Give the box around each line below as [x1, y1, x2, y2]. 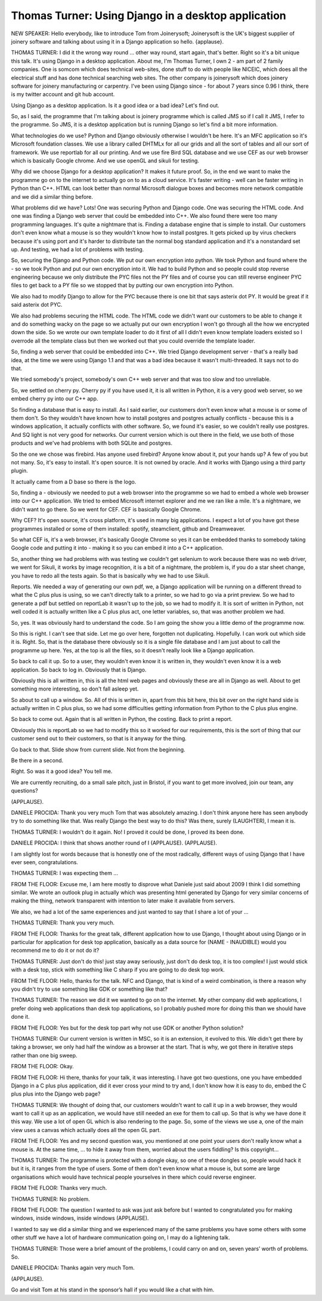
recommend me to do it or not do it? [11, 947, 100, 954]
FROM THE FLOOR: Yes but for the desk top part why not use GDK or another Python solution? [11, 1024, 244, 1031]
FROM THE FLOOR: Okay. [11, 1063, 74, 1070]
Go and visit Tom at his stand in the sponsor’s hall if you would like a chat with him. [11, 1286, 215, 1293]
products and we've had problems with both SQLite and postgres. [11, 439, 173, 447]
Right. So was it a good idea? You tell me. [11, 767, 113, 775]
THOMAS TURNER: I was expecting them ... [11, 870, 119, 877]
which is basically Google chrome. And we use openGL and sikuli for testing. [11, 157, 200, 164]
